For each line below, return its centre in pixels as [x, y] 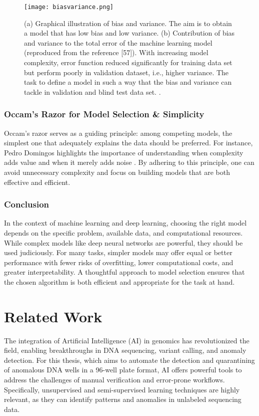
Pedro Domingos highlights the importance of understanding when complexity [124, 152]
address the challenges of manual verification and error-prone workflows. [114, 380]
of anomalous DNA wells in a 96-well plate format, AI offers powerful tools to [123, 370]
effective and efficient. [37, 182]
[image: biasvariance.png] [69, 7]
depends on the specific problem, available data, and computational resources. [123, 233]
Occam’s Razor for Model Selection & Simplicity [104, 114]
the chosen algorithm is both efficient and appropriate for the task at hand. [119, 281]
